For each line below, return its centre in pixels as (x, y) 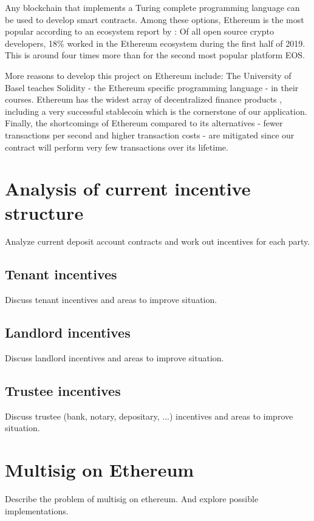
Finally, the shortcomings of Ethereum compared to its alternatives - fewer (144, 123)
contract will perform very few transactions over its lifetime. (117, 147)
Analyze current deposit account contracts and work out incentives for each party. (158, 241)
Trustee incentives (63, 391)
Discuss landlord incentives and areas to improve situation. (114, 358)
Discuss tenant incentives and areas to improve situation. (111, 300)
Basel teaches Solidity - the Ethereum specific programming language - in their (152, 87)
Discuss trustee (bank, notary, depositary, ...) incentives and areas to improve (149, 416)
